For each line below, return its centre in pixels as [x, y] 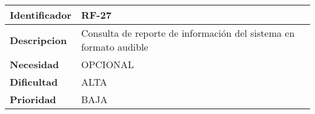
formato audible [114, 47]
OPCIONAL [108, 64]
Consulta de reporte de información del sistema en [188, 33]
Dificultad [34, 82]
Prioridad [33, 99]
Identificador [41, 15]
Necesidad [35, 64]
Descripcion [38, 40]
